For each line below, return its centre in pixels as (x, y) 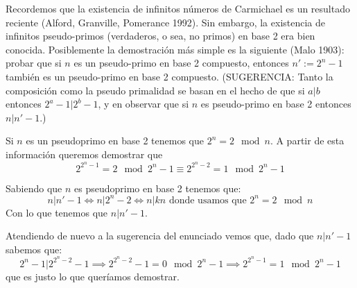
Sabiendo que (34, 188)
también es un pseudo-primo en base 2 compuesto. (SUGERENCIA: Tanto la (169, 76)
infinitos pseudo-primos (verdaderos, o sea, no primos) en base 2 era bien (160, 36)
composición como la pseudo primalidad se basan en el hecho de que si (155, 90)
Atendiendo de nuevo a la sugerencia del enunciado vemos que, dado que (160, 236)
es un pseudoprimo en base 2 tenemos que (115, 141)
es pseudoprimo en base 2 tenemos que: (158, 188)
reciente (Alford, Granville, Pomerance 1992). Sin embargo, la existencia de (166, 22)
